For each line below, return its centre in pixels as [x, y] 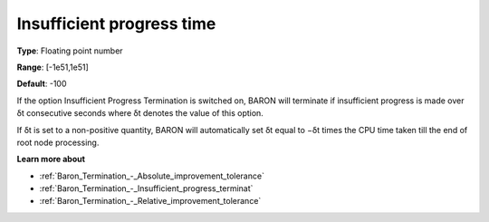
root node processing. [58, 142]
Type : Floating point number [70, 51]
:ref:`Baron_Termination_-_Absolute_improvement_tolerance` [152, 176]
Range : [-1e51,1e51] [53, 67]
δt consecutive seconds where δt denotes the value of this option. [140, 113]
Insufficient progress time [116, 24]
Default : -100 [42, 84]
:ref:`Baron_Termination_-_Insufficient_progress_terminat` [146, 188]
